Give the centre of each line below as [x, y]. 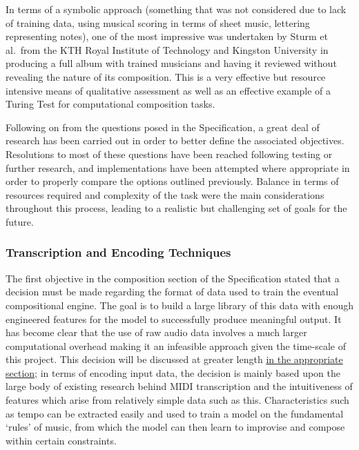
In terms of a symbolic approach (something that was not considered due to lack [176, 9]
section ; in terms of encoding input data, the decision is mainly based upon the [173, 372]
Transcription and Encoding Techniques [118, 252]
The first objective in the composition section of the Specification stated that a [173, 278]
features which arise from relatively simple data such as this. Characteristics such [177, 400]
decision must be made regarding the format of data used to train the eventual [172, 292]
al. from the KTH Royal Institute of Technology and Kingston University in [167, 49]
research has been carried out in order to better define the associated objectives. [175, 140]
